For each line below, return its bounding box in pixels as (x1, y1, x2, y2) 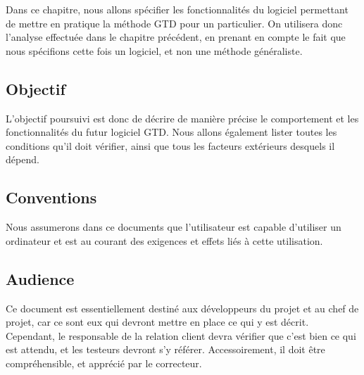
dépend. (6, 152, 39, 167)
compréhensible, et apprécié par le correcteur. (6, 355, 202, 370)
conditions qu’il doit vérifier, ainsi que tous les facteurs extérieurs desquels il (6, 138, 335, 153)
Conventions (6, 186, 97, 208)
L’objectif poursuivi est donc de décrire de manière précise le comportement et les (6, 110, 359, 125)
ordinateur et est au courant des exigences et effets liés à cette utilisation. (6, 233, 323, 248)
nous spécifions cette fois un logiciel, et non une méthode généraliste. (6, 43, 303, 58)
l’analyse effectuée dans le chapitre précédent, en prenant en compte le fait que (6, 30, 346, 44)
